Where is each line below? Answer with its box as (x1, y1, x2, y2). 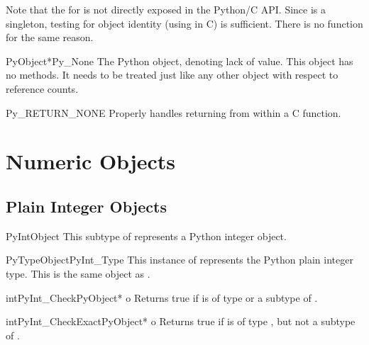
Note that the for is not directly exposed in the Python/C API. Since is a (6, 2, 326, 16)
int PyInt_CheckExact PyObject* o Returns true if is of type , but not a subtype (6, 314, 356, 329)
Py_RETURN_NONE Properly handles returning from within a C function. (6, 105, 341, 120)
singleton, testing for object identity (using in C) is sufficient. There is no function (6, 16, 363, 30)
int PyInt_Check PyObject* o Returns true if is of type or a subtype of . (6, 290, 318, 305)
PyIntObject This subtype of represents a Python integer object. (6, 228, 287, 243)
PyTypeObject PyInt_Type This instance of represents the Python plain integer (6, 252, 353, 267)
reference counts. (6, 81, 79, 96)
